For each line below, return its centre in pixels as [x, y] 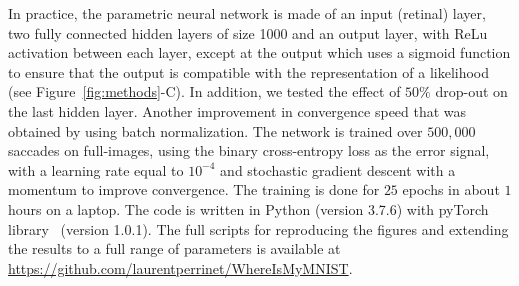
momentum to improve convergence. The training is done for [194, 189]
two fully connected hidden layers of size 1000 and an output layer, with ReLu [248, 32]
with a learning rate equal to [96, 169]
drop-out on [471, 91]
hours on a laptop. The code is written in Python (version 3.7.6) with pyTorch [248, 208]
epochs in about [451, 189]
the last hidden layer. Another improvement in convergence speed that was [237, 110]
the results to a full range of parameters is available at [174, 248]
